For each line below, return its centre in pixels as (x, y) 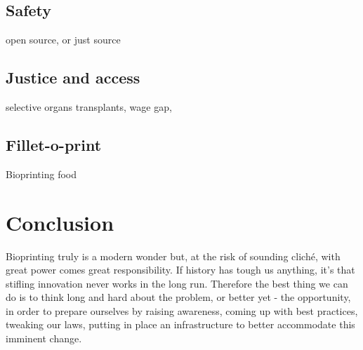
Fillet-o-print (54, 144)
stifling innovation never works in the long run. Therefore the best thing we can (177, 283)
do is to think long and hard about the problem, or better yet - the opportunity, (178, 297)
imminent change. (44, 338)
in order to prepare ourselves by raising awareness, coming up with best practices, (182, 310)
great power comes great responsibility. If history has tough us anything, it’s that (180, 270)
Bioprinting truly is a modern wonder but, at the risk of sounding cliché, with (173, 256)
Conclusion (60, 222)
